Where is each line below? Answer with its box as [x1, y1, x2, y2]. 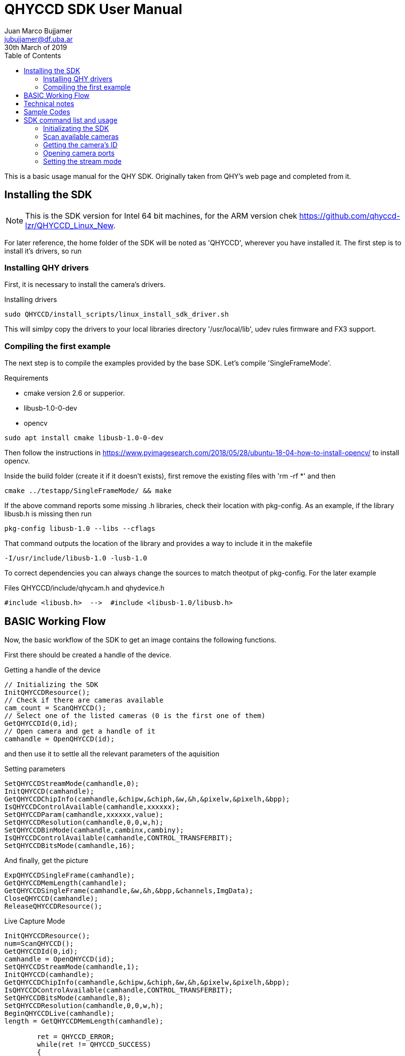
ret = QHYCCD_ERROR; [37, 1032, 115, 1040]
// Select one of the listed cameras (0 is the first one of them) [4, 711, 266, 720]
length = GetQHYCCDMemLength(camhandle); [4, 1017, 164, 1025]
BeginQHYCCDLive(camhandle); [4, 1009, 115, 1017]
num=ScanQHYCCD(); [4, 939, 74, 947]
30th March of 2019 [4, 43, 67, 51]
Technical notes [24, 99, 75, 108]
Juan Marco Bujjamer [4, 26, 72, 35]
